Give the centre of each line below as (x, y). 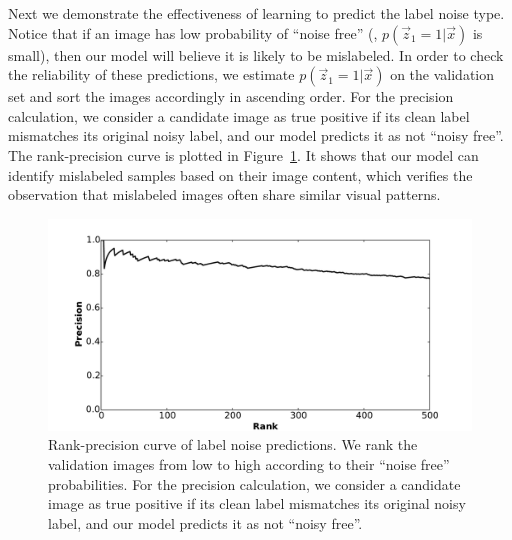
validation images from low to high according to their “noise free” (249, 463)
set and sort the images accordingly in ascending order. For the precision (231, 96)
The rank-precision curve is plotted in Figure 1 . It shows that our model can (243, 154)
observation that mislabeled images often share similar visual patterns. (224, 194)
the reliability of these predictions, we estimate (151, 74)
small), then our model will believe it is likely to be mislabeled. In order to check (256, 54)
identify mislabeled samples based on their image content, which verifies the (240, 174)
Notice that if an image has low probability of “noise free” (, (193, 32)
